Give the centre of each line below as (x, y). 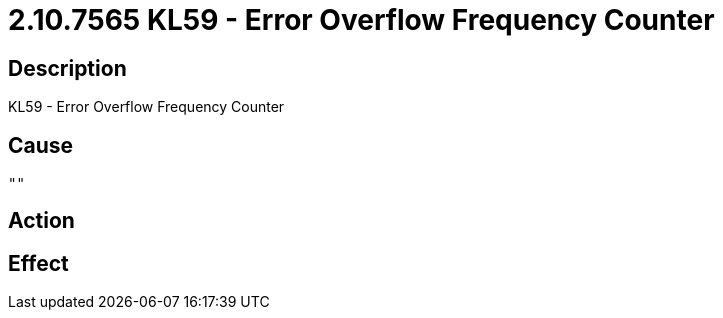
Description (67, 68)
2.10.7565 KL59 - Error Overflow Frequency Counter (361, 20)
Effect (38, 263)
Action (41, 221)
